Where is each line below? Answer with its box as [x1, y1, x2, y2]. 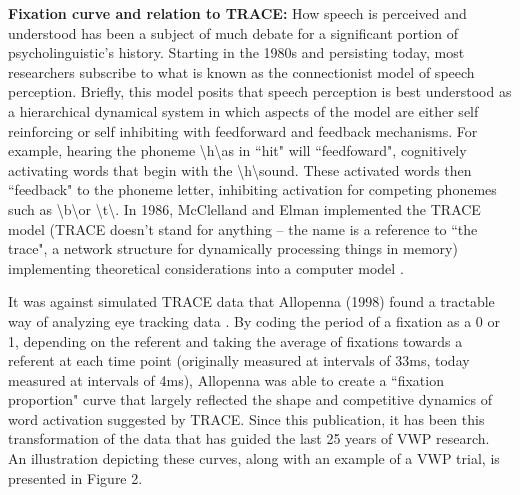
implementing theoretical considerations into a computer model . [8, 257, 404, 278]
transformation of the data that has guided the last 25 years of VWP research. [8, 428, 490, 449]
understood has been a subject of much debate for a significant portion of [8, 22, 459, 43]
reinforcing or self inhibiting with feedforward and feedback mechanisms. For [8, 120, 478, 141]
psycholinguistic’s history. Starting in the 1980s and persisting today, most [8, 42, 465, 63]
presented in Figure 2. [8, 467, 143, 488]
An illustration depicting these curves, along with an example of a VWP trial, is [8, 448, 500, 469]
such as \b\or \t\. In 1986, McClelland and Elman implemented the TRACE [8, 198, 481, 219]
